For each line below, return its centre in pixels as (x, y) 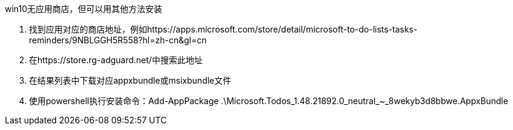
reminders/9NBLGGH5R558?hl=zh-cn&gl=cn (118, 40)
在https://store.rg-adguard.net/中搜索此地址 (116, 60)
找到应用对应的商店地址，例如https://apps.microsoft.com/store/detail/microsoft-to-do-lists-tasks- (223, 29)
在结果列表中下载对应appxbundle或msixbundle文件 (130, 80)
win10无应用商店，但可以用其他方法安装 (84, 9)
